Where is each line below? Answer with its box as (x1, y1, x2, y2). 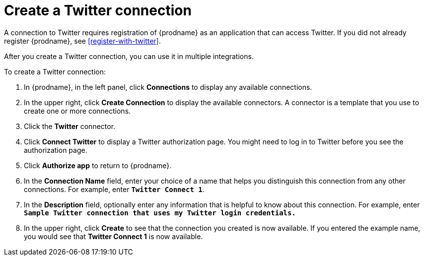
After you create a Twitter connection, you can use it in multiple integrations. (4, 52, 254, 61)
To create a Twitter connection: (4, 67, 106, 76)
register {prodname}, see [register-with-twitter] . (4, 36, 161, 45)
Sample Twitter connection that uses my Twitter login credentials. (24, 208, 296, 217)
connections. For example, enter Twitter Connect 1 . (24, 185, 205, 194)
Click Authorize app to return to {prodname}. (24, 161, 172, 170)
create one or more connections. (24, 106, 131, 115)
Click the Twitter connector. (24, 122, 116, 130)
